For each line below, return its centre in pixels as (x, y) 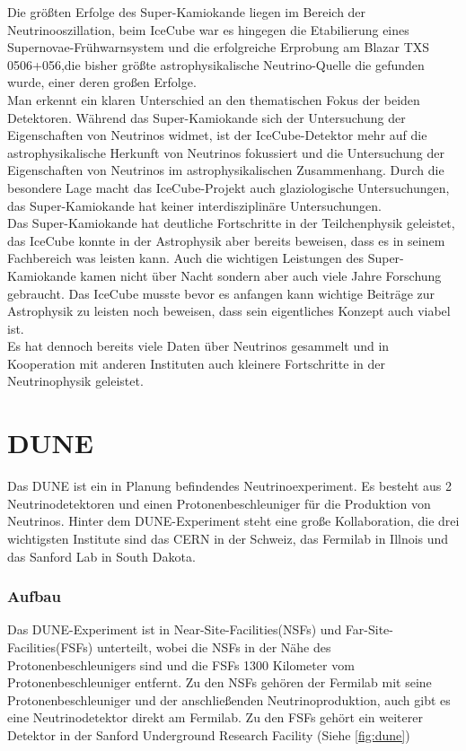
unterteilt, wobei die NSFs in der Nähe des (214, 646)
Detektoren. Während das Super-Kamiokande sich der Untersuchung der (207, 117)
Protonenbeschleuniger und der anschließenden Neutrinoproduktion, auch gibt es (229, 699)
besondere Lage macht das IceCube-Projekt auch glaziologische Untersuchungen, (229, 187)
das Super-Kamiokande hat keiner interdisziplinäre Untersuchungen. (194, 205)
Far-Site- (369, 629)
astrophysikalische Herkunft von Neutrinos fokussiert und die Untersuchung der (226, 152)
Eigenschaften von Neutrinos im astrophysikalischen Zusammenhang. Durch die (226, 170)
